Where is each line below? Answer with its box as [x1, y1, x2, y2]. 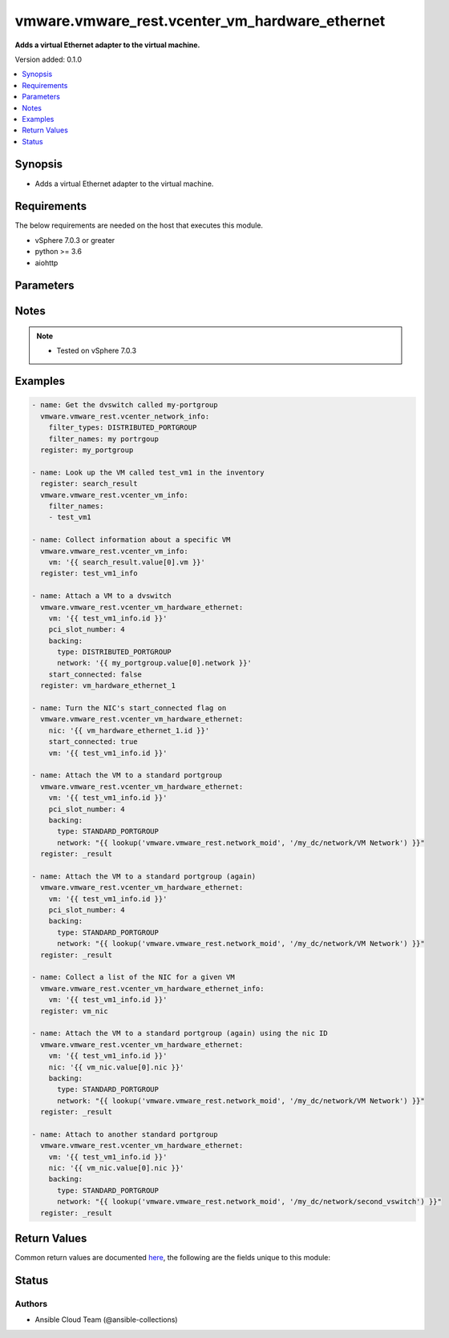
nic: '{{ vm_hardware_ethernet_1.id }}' [48, 726, 210, 735]
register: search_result [40, 479, 138, 488]
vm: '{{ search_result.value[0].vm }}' [48, 557, 206, 567]
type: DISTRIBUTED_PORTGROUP [57, 648, 172, 657]
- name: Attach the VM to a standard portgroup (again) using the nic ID [31, 1029, 328, 1038]
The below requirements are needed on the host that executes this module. [14, 220, 264, 230]
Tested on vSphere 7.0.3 [56, 346, 136, 356]
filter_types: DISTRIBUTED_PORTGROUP [48, 423, 197, 432]
